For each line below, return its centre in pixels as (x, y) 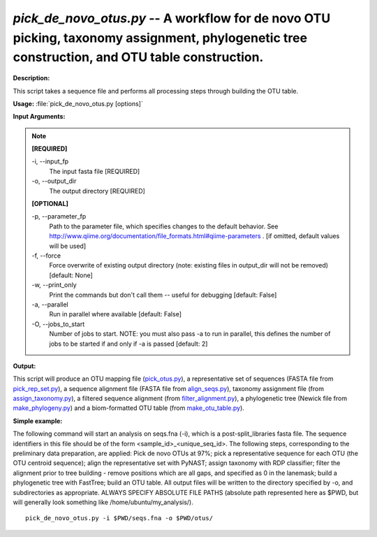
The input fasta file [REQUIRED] (95, 171)
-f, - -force (46, 256)
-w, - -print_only (54, 285)
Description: (31, 78)
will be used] (68, 246)
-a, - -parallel (50, 304)
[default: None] (71, 275)
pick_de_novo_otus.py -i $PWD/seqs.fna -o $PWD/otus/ (119, 518)
